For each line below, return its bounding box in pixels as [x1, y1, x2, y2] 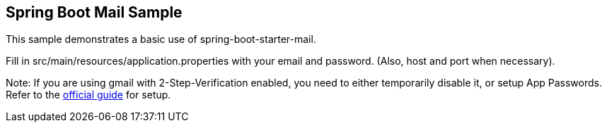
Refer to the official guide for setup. [6, 89, 171, 101]
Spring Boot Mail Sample [6, 4, 183, 21]
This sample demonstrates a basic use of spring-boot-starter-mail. [6, 33, 316, 46]
